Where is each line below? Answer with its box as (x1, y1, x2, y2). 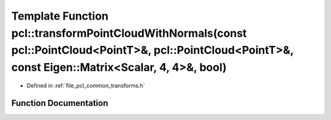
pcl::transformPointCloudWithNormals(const (11, 26, 247, 40)
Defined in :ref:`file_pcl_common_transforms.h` (26, 81, 145, 89)
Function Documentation (11, 98, 108, 108)
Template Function (11, 9, 108, 23)
